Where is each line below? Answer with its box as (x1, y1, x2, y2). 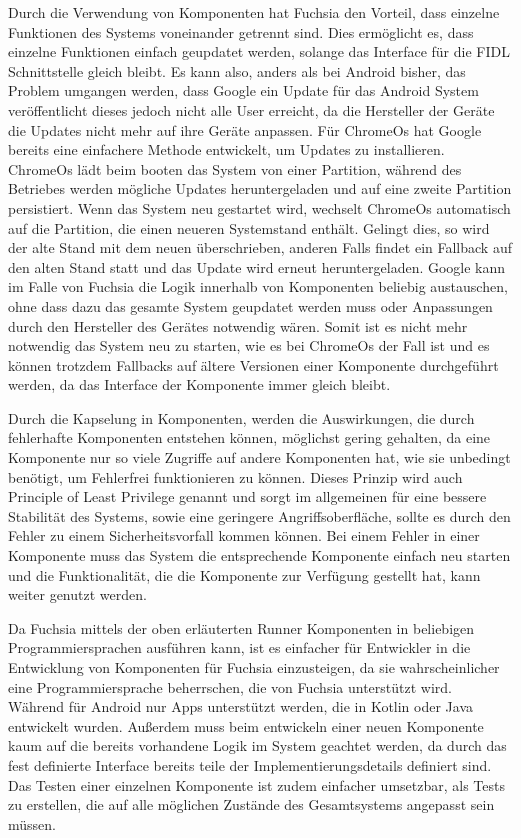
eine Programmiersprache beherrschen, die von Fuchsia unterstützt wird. (8, 676, 452, 697)
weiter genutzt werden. (8, 584, 147, 605)
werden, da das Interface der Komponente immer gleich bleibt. (8, 374, 391, 395)
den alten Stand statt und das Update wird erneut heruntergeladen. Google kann (8, 256, 506, 277)
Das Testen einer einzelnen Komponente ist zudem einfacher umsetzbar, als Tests (8, 774, 505, 795)
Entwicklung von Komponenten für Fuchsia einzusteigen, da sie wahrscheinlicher (8, 657, 500, 677)
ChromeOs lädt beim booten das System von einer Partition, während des (8, 158, 462, 179)
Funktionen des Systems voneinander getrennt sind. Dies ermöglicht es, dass (8, 21, 474, 42)
